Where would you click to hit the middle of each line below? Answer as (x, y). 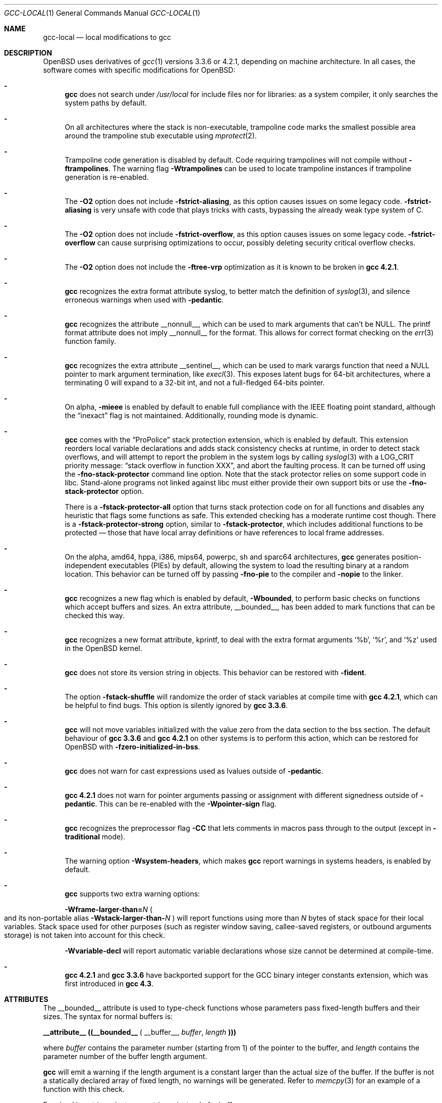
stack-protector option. (104, 491)
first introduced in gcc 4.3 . (109, 984)
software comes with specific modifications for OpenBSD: (139, 70)
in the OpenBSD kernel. (103, 648)
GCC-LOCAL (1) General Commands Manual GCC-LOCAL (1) (102, 13)
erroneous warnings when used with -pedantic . (144, 300)
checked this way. (95, 615)
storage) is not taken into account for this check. (85, 935)
